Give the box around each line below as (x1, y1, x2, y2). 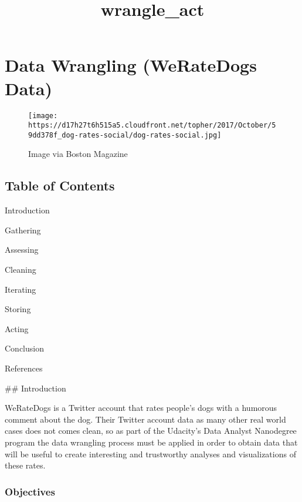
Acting (5, 322, 29, 334)
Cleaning (5, 263, 36, 276)
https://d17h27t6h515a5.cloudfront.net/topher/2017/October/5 (28, 121, 276, 130)
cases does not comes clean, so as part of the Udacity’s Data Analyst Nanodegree (5, 424, 297, 437)
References (5, 362, 43, 374)
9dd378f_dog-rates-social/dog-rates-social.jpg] (28, 130, 222, 139)
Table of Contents (5, 176, 115, 195)
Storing (5, 303, 31, 315)
